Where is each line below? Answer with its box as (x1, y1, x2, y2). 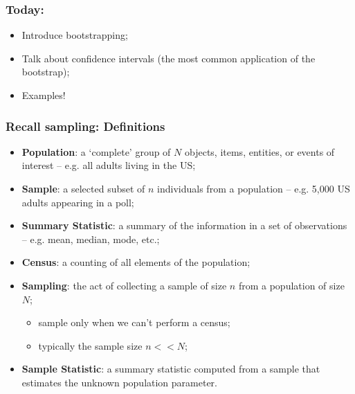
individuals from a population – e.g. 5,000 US (157, 181, 350, 195)
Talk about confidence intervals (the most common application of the (21, 51, 316, 65)
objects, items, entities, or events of (184, 144, 335, 159)
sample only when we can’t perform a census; (38, 315, 230, 330)
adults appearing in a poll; (21, 195, 134, 209)
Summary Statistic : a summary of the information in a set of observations (21, 218, 347, 233)
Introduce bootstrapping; (21, 28, 128, 42)
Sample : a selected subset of (21, 181, 145, 195)
